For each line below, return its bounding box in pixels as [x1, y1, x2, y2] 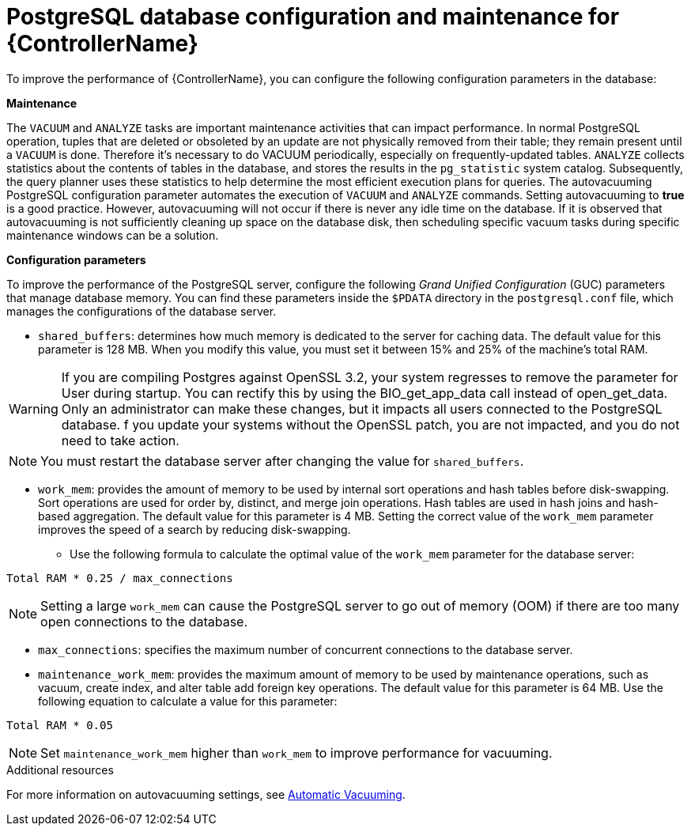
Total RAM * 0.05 [6, 718, 113, 732]
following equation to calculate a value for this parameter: [38, 694, 338, 708]
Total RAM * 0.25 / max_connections [6, 571, 233, 584]
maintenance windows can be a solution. [6, 228, 219, 242]
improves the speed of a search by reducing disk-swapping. [38, 522, 351, 536]
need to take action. [61, 432, 179, 448]
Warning [9, 400, 59, 417]
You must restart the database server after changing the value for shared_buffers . [40, 452, 524, 469]
